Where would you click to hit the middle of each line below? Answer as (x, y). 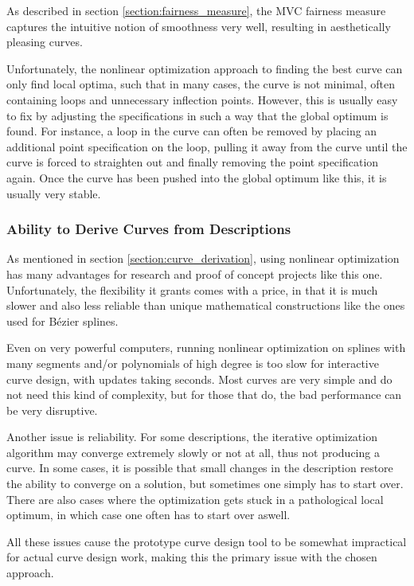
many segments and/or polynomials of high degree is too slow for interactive (193, 363)
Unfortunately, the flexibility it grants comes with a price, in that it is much (192, 289)
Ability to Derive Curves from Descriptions (149, 229)
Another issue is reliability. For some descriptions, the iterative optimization (192, 437)
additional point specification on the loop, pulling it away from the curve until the (207, 146)
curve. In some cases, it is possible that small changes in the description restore (200, 468)
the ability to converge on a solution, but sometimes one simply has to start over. (205, 484)
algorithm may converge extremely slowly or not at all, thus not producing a (193, 452)
